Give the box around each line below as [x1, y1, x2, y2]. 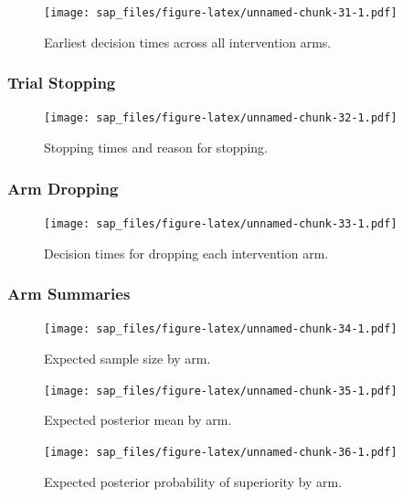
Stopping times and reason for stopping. [44, 138, 268, 157]
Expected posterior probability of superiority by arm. [44, 471, 343, 491]
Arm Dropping [7, 176, 119, 199]
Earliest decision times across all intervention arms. [44, 32, 332, 51]
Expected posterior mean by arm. [44, 410, 232, 429]
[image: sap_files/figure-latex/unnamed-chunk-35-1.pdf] [44, 384, 397, 397]
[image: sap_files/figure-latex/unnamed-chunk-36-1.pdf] [44, 445, 397, 459]
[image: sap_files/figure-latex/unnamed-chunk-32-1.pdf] [44, 111, 397, 125]
